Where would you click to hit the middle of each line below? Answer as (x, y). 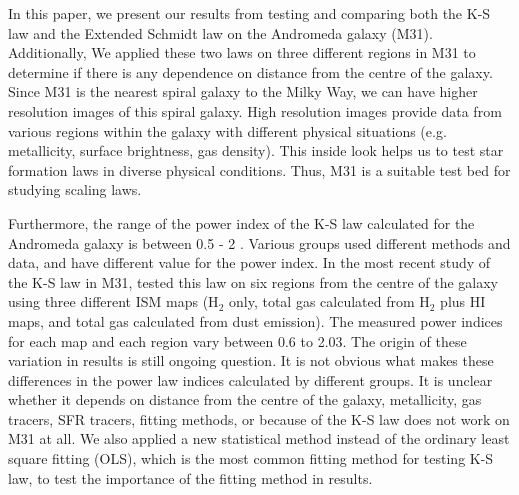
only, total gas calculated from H (329, 301)
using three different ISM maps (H (113, 301)
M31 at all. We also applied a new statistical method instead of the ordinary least (259, 438)
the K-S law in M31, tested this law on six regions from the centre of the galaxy (253, 281)
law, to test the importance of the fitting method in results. (190, 477)
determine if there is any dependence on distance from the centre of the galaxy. (250, 71)
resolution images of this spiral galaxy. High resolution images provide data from (255, 110)
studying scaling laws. (75, 189)
